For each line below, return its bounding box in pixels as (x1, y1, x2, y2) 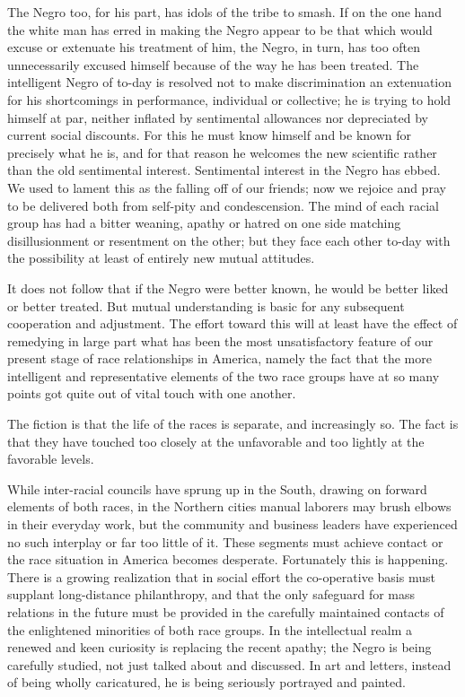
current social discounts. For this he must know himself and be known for (7, 126, 411, 144)
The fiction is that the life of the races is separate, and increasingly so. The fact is (7, 414, 459, 433)
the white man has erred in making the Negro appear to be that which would (7, 20, 433, 39)
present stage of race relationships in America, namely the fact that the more (7, 349, 432, 368)
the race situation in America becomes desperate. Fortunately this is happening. (7, 550, 449, 569)
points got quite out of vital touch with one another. (7, 384, 296, 403)
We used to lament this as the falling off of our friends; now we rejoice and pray (7, 178, 446, 196)
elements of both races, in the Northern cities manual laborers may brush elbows (7, 497, 452, 516)
